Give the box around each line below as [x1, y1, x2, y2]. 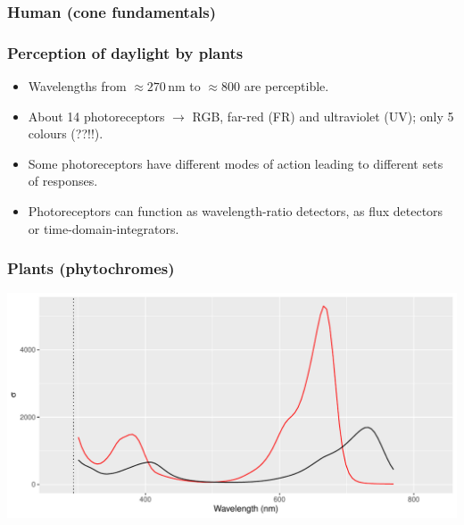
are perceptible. [244, 77, 329, 96]
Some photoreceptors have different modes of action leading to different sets [28, 154, 443, 172]
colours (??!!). [28, 124, 104, 143]
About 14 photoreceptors [28, 106, 165, 125]
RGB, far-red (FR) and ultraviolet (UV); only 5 [192, 106, 454, 125]
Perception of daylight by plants [7, 41, 244, 63]
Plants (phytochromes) [7, 257, 175, 279]
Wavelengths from [28, 77, 127, 96]
